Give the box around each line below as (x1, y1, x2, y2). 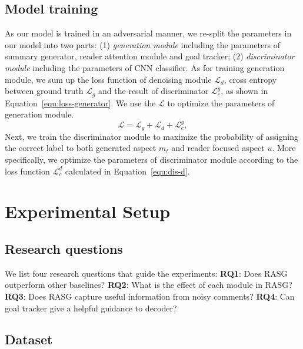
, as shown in (221, 85, 268, 97)
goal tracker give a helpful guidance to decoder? (5, 301, 177, 314)
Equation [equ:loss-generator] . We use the (5, 96, 156, 109)
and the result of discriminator (98, 85, 209, 97)
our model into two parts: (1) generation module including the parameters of (5, 38, 281, 51)
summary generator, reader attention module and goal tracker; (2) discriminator (5, 50, 295, 62)
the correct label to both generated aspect (5, 142, 157, 154)
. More (272, 142, 296, 154)
